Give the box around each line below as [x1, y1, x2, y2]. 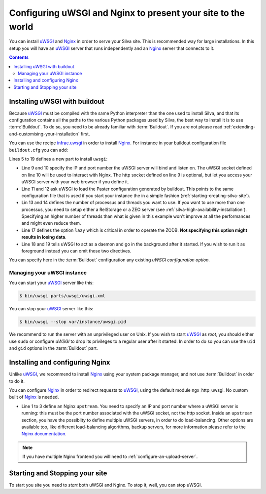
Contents [9, 54, 29, 60]
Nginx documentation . [21, 431, 66, 437]
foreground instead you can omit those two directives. [21, 248, 132, 254]
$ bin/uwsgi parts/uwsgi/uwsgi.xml [19, 293, 105, 298]
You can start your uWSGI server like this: [9, 280, 94, 286]
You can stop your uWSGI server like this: [9, 305, 94, 311]
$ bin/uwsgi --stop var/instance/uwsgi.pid [19, 319, 127, 325]
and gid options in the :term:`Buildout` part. [9, 345, 98, 351]
